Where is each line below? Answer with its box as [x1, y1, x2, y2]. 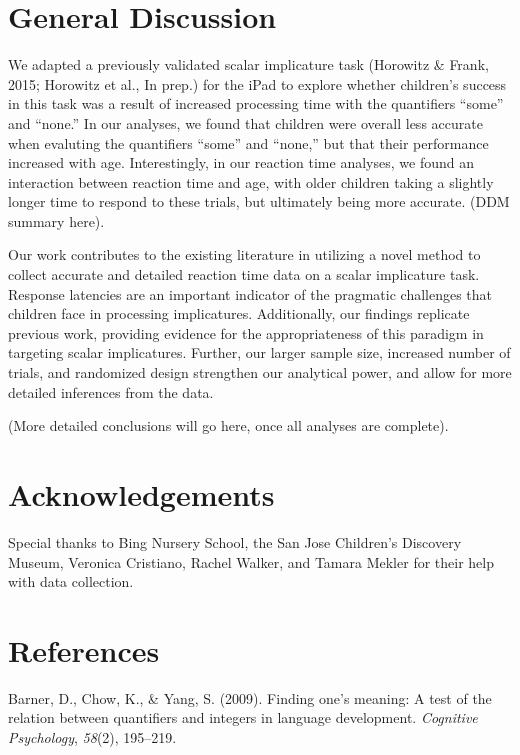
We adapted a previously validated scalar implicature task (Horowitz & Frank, [8, 54, 489, 75]
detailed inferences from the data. [8, 381, 214, 402]
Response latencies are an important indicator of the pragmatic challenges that [8, 283, 493, 304]
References [8, 629, 160, 670]
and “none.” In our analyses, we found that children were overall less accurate [8, 112, 483, 133]
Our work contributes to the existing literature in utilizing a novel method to [8, 244, 481, 265]
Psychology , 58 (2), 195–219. [8, 727, 177, 748]
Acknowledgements [8, 474, 275, 514]
